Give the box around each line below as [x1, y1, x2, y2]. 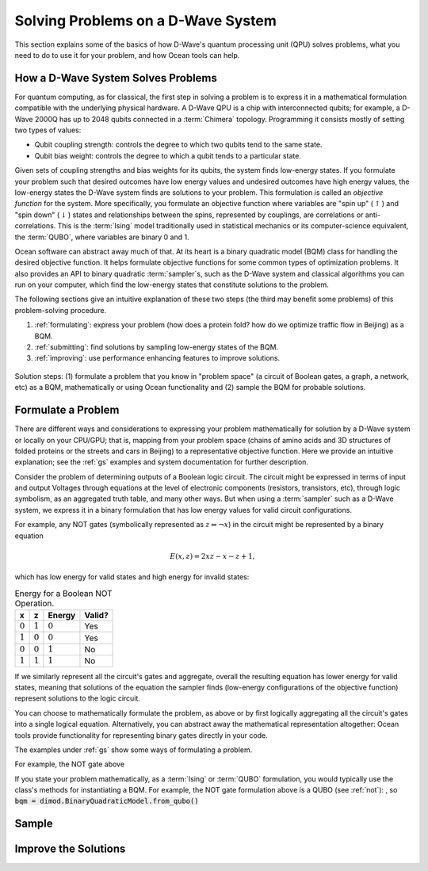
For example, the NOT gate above [14, 759, 125, 769]
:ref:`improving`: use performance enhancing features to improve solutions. [34, 353, 281, 363]
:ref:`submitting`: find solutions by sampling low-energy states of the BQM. [34, 342, 279, 352]
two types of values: [14, 125, 82, 135]
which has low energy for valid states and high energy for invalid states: [14, 572, 250, 582]
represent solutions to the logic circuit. [14, 693, 140, 703]
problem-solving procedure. [14, 305, 107, 315]
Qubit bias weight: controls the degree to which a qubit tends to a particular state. [34, 151, 301, 160]
